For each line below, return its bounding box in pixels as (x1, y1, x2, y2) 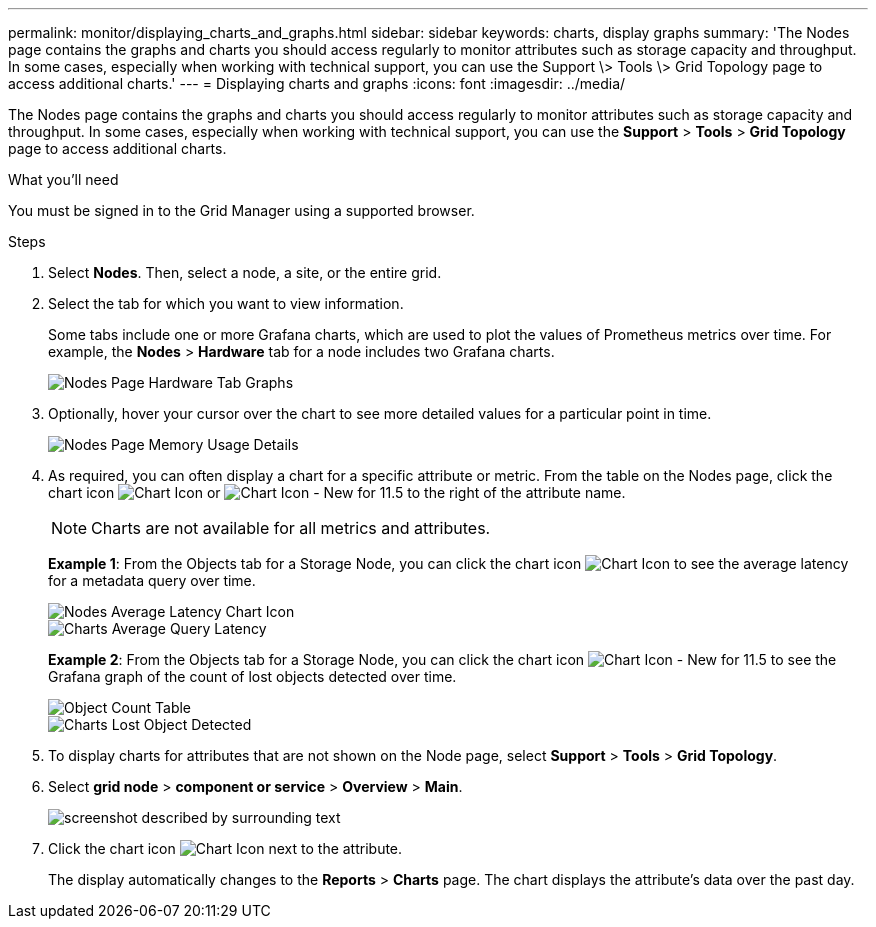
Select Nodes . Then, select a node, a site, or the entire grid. (48, 264, 442, 281)
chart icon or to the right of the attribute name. (48, 484, 626, 501)
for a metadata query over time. (48, 572, 256, 589)
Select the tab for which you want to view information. (48, 295, 404, 312)
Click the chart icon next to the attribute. (48, 840, 403, 857)
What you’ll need (8, 171, 119, 188)
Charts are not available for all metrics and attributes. (91, 518, 491, 538)
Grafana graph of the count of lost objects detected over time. (48, 668, 457, 685)
